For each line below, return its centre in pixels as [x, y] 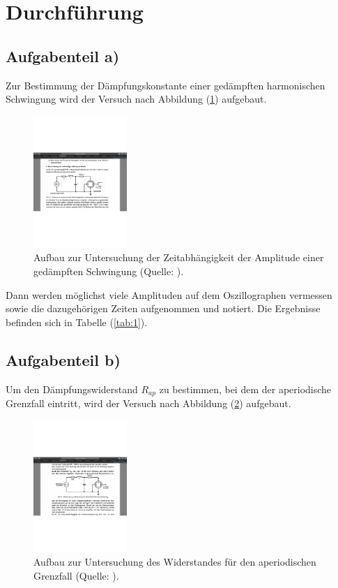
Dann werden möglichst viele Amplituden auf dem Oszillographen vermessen [169, 294]
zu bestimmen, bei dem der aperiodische [245, 389]
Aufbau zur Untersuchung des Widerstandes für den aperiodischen [175, 562]
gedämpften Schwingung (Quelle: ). [109, 271]
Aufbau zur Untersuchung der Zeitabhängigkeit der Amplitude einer [179, 257]
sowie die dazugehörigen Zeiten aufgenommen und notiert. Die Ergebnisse [163, 308]
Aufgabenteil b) [63, 359]
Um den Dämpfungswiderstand [72, 389]
